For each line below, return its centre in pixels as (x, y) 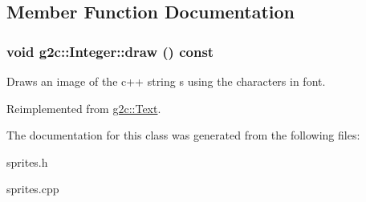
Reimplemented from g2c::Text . (84, 108)
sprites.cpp (33, 189)
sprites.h (27, 162)
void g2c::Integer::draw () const (110, 51)
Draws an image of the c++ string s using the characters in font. (166, 81)
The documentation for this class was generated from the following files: (183, 135)
